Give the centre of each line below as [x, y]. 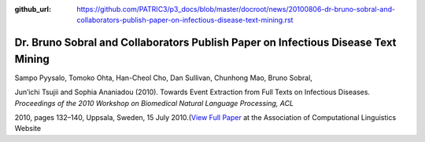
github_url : [33, 9]
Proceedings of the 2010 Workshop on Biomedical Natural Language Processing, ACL [154, 103]
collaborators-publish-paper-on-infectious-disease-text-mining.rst [185, 20]
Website [28, 129]
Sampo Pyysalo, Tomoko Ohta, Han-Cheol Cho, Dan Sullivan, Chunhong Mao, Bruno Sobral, [163, 78]
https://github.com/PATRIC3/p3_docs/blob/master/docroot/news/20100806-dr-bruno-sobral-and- [236, 9]
